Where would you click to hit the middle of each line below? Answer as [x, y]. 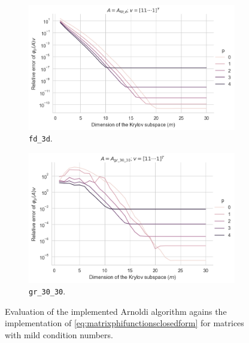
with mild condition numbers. [59, 335]
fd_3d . [41, 138]
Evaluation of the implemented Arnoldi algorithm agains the [116, 311]
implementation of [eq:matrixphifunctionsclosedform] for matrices [124, 323]
